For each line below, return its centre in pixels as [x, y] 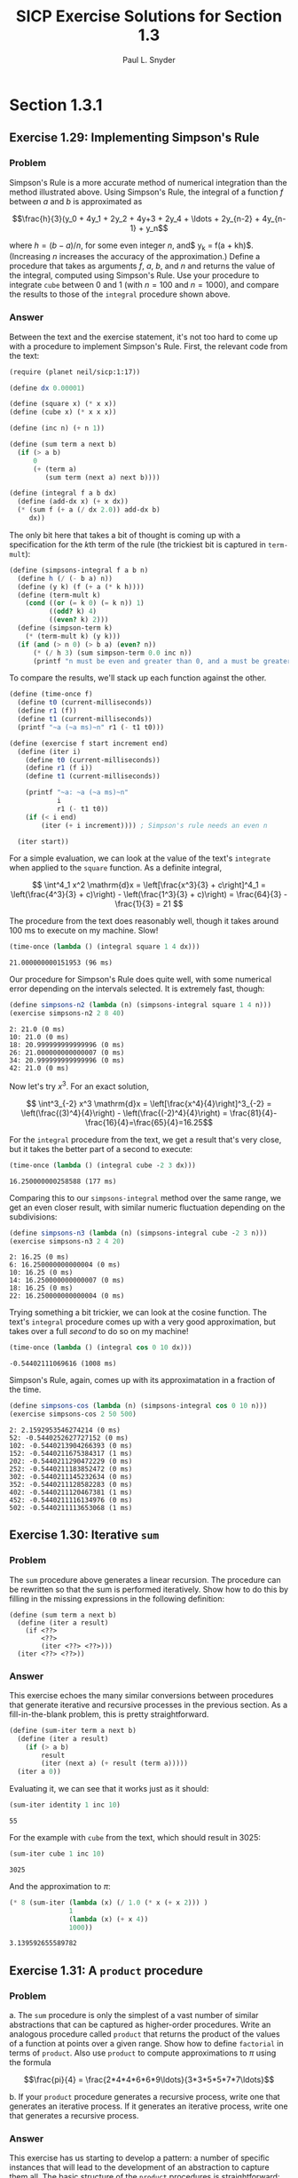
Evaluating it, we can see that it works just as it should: [109, 1789]
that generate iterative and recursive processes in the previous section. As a [149, 1705]
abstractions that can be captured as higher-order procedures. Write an [140, 2025]
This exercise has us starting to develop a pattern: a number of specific [140, 2158]
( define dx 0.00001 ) [47, 388]
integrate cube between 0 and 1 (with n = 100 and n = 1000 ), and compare [144, 285]
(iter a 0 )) [39, 1772]
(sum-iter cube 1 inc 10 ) [57, 1854]
